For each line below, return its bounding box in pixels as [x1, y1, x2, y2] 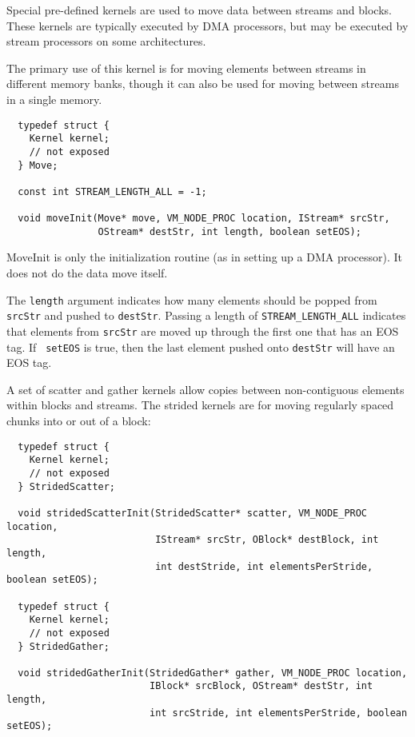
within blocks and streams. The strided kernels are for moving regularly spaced [6, 396, 394, 413]
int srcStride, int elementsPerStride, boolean [149, 707, 408, 719]
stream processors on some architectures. [6, 33, 206, 50]
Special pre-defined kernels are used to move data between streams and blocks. [6, 2, 392, 18]
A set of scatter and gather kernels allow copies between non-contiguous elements [6, 380, 405, 397]
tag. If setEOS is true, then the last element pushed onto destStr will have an [6, 338, 395, 355]
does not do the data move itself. [6, 265, 168, 281]
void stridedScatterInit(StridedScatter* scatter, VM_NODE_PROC [18, 507, 368, 519]
